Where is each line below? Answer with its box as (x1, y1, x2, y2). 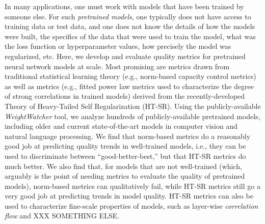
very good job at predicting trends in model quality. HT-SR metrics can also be (5, 190, 253, 201)
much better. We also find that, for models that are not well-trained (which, (5, 160, 242, 171)
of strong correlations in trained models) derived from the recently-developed (5, 91, 245, 101)
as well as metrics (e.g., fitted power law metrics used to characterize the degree (5, 80, 254, 91)
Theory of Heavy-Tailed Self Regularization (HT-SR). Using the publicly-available (5, 100, 261, 111)
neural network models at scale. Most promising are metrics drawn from (5, 61, 230, 71)
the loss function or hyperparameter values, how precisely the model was (5, 41, 231, 51)
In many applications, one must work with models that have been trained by (5, 1, 244, 11)
